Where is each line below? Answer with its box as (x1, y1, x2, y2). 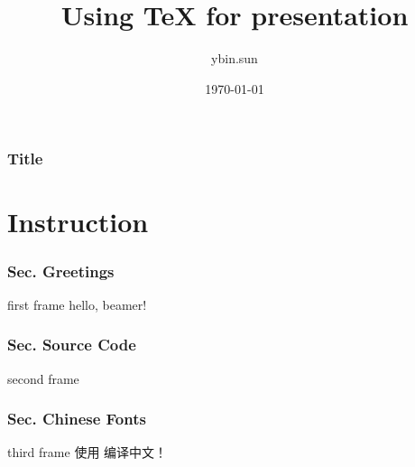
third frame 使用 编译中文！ (7, 443, 168, 462)
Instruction (7, 203, 149, 240)
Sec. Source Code (7, 333, 136, 356)
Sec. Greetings (7, 259, 115, 282)
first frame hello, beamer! (7, 294, 147, 313)
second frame (7, 369, 79, 388)
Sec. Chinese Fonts (7, 407, 146, 430)
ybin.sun (211, 49, 258, 68)
